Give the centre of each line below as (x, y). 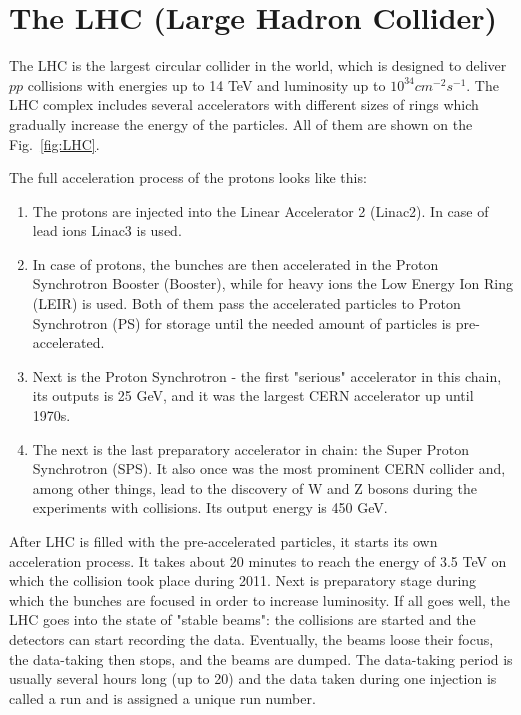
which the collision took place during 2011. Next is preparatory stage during (243, 580)
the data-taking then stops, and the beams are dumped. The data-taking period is (261, 658)
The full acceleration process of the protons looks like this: (188, 177)
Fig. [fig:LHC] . (54, 143)
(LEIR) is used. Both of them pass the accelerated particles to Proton (246, 303)
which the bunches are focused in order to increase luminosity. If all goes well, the (260, 599)
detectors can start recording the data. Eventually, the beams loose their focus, (251, 638)
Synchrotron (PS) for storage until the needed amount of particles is (242, 322)
